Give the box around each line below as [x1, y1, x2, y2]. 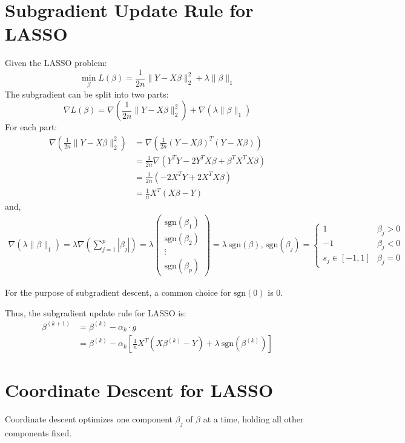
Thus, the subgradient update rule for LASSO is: [5, 306, 186, 319]
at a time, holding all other [203, 413, 304, 425]
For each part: [5, 121, 58, 133]
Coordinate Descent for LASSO [5, 378, 274, 402]
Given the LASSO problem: [5, 56, 107, 69]
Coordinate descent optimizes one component [5, 413, 173, 425]
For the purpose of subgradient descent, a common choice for [5, 286, 231, 299]
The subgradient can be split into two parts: [5, 87, 169, 100]
